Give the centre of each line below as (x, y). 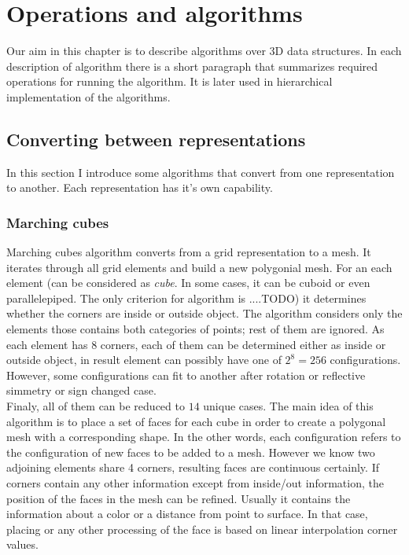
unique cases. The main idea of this (288, 406)
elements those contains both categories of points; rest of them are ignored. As (195, 329)
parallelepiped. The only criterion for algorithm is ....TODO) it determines (186, 298)
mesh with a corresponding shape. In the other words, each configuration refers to (204, 437)
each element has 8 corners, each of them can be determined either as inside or (196, 344)
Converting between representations (156, 139)
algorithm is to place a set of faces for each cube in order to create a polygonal (196, 421)
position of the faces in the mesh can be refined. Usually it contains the (179, 498)
